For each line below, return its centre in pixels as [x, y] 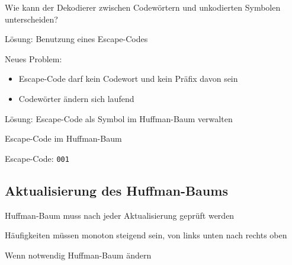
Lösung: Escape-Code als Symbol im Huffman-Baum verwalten [119, 118]
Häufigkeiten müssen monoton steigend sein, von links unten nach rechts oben [146, 235]
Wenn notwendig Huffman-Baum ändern [78, 255]
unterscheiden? [31, 19]
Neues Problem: [33, 58]
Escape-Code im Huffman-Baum [63, 138]
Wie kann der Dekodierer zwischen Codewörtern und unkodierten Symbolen [143, 7]
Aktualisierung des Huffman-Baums [116, 190]
